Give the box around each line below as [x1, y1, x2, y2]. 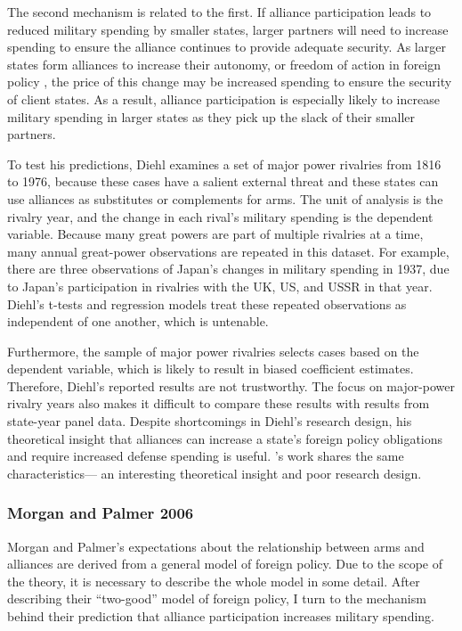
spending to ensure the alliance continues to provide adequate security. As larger [7, 37, 446, 56]
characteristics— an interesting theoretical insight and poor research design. [7, 463, 422, 482]
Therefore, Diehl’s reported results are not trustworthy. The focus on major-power [7, 376, 456, 395]
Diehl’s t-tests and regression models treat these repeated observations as [7, 294, 407, 313]
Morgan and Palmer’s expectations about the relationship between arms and [7, 537, 425, 555]
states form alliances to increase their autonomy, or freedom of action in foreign [7, 54, 442, 73]
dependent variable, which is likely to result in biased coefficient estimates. [7, 359, 414, 378]
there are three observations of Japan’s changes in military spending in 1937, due [7, 259, 450, 278]
